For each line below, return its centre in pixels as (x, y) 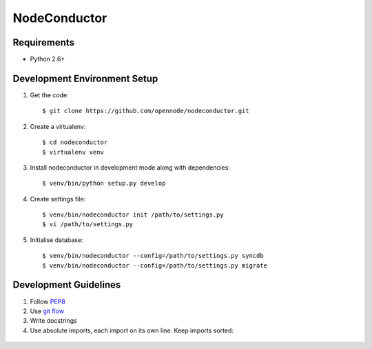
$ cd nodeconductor (75, 142)
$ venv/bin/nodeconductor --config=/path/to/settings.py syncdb (153, 256)
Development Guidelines (67, 285)
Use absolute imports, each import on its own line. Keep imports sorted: (132, 330)
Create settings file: (58, 199)
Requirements (44, 42)
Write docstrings (53, 321)
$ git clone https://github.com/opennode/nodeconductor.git (146, 111)
